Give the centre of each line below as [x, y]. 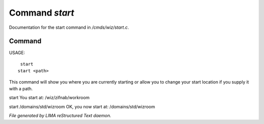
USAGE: [17, 53]
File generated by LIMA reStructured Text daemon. [60, 116]
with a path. [21, 89]
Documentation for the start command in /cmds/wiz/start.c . [69, 27]
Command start [42, 13]
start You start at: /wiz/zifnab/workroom [49, 98]
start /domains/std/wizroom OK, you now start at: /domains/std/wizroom [82, 106]
